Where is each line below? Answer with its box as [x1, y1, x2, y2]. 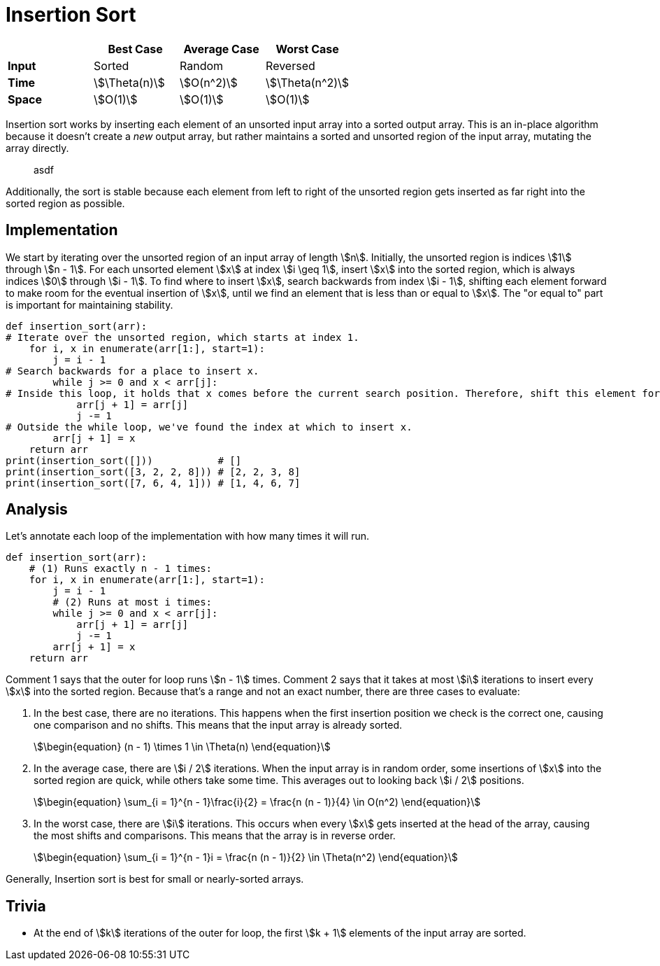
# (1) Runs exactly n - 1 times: [29, 563, 213, 575]
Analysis [6, 500, 68, 519]
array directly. [6, 141, 69, 154]
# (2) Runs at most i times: [52, 596, 213, 608]
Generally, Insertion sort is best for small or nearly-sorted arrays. [6, 873, 304, 885]
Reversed [266, 58, 315, 73]
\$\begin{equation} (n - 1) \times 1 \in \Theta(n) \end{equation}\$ [34, 741, 331, 753]
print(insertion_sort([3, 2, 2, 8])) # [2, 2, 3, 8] [6, 465, 301, 477]
